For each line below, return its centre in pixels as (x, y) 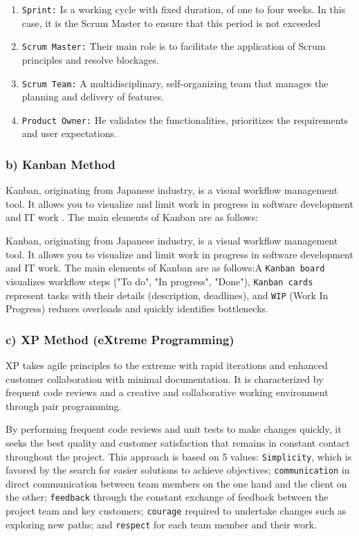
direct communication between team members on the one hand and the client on (176, 483)
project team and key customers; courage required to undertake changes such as (176, 511)
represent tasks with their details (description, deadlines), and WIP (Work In (167, 295)
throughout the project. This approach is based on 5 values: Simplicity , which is (179, 456)
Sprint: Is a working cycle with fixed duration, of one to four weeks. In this (184, 9)
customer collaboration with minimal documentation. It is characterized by (165, 378)
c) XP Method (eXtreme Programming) (120, 339)
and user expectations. (69, 133)
